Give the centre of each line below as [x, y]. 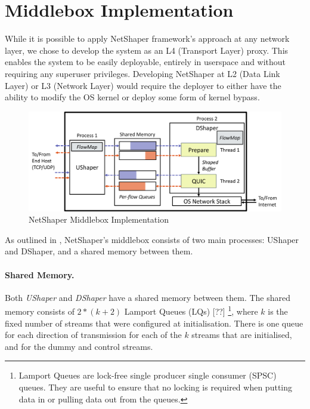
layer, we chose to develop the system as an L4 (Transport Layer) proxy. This [147, 50]
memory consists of [40, 311]
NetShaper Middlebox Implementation [99, 219]
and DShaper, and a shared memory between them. [99, 251]
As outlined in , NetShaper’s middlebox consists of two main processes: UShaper [152, 239]
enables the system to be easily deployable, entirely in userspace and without [145, 62]
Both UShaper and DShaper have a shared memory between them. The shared [148, 297]
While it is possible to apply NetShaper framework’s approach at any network [147, 39]
